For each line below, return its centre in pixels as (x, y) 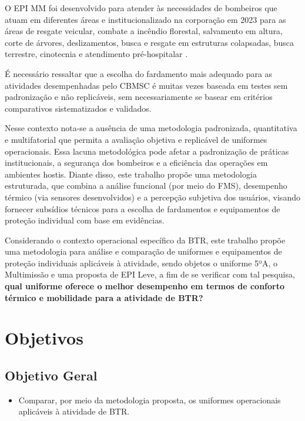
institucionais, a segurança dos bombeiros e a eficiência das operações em (136, 163)
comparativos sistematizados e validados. (78, 108)
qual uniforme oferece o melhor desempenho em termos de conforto (145, 286)
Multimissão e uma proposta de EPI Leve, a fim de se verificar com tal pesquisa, (150, 274)
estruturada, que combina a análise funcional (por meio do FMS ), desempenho (146, 186)
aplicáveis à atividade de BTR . (74, 411)
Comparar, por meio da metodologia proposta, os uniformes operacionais (150, 400)
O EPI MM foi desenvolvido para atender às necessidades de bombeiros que (141, 8)
